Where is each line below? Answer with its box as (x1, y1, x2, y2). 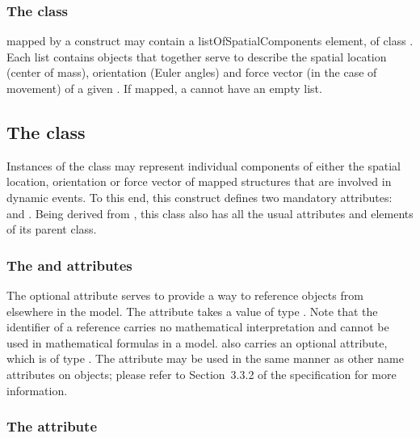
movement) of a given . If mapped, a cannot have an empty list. (6, 80, 322, 96)
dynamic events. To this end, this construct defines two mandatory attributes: (6, 188, 393, 205)
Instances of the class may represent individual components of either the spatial (6, 157, 401, 174)
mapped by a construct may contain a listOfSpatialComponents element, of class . (6, 32, 414, 49)
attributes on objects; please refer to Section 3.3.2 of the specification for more (6, 365, 397, 382)
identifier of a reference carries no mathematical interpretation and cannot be (6, 318, 389, 335)
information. (6, 381, 68, 398)
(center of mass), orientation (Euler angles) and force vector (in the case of (6, 64, 377, 81)
